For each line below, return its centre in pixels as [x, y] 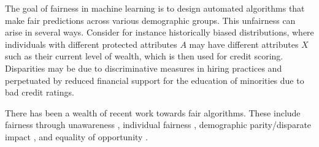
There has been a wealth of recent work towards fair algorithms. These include [153, 112]
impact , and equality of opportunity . [77, 136]
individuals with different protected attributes [91, 44]
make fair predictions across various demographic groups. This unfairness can [150, 20]
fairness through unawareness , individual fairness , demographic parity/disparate [158, 125]
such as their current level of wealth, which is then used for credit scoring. [144, 56]
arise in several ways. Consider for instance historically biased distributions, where [159, 32]
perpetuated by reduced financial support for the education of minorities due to [155, 80]
